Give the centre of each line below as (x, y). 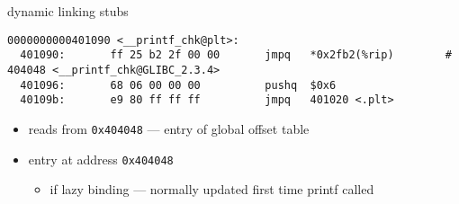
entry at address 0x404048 (101, 159)
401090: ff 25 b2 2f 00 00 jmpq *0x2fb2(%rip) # (236, 55)
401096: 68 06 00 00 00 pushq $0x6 (178, 85)
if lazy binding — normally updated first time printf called (212, 189)
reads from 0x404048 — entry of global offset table (169, 128)
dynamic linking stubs (68, 11)
